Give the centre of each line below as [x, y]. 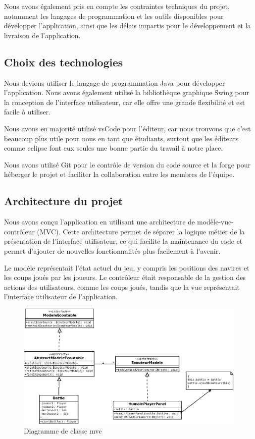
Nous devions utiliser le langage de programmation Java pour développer [115, 82]
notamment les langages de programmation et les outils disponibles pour [114, 16]
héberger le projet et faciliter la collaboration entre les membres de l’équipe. [119, 174]
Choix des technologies [64, 62]
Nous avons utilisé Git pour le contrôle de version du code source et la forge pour [127, 164]
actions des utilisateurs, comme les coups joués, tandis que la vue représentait [122, 287]
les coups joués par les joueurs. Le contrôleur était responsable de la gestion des [125, 277]
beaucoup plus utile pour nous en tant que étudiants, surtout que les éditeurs [121, 138]
